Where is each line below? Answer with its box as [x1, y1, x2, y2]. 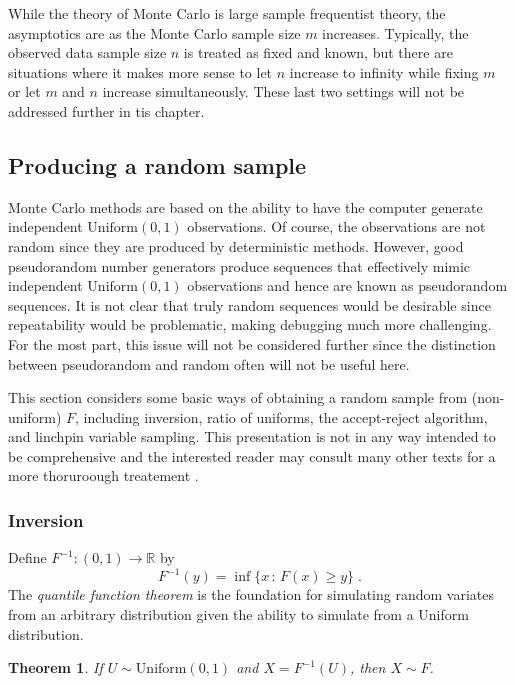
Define [8, 547, 47, 568]
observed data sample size [8, 42, 167, 63]
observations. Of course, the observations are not [187, 216, 486, 237]
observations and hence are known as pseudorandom [187, 275, 508, 296]
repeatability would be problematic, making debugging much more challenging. [8, 314, 492, 335]
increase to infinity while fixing [289, 61, 479, 82]
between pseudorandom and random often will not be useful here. [8, 353, 410, 374]
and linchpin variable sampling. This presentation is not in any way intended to [8, 426, 496, 447]
